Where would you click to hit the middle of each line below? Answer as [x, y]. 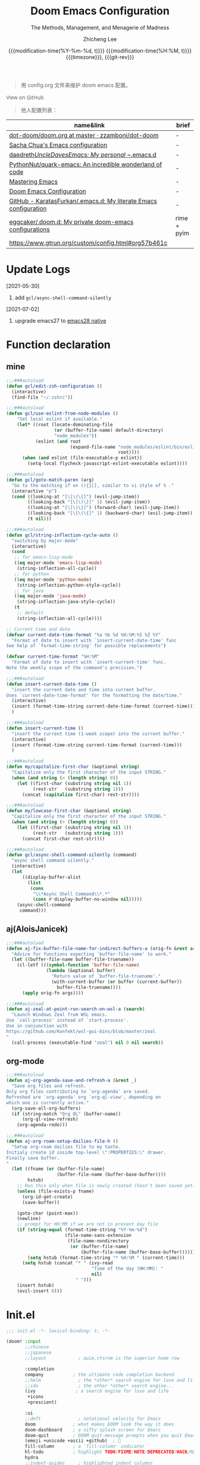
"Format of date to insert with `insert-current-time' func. [89, 662]
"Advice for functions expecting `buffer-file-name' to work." [91, 954]
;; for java [29, 591]
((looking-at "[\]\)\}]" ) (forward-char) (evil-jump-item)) [104, 508]
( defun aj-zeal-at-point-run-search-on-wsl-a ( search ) [76, 1009]
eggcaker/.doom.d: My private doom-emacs [71, 222]
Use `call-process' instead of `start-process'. [68, 1020]
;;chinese [37, 1347]
